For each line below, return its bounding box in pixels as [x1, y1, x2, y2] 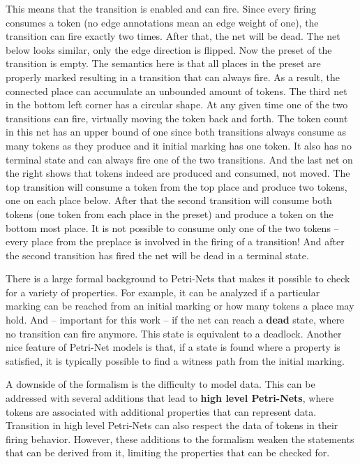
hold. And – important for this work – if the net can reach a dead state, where [6, 312, 345, 327]
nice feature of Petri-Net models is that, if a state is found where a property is [6, 340, 340, 354]
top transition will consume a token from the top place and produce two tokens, [6, 179, 347, 194]
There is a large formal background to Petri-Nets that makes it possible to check [6, 271, 350, 286]
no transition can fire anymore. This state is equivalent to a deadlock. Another [6, 326, 342, 340]
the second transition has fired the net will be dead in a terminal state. [6, 247, 309, 262]
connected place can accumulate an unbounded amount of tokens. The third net [6, 83, 347, 98]
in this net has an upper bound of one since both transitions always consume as [6, 124, 346, 139]
